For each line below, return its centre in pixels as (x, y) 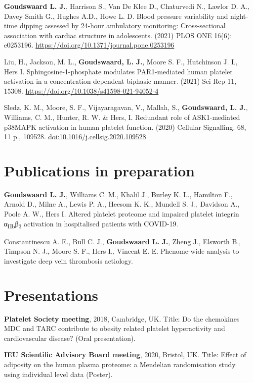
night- (239, 16)
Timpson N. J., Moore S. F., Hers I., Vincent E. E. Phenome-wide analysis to (122, 251)
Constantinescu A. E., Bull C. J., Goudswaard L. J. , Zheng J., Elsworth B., (123, 241)
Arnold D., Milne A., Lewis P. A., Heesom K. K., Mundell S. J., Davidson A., (122, 204)
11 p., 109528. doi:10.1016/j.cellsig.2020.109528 (75, 137)
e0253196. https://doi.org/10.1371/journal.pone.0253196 (89, 45)
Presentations (51, 295)
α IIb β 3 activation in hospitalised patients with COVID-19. (91, 224)
